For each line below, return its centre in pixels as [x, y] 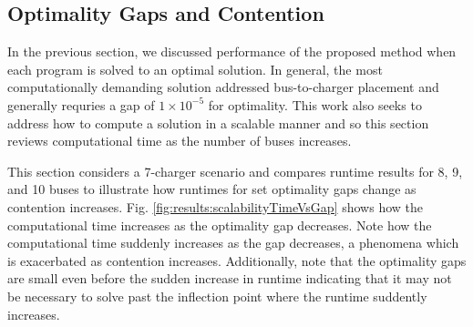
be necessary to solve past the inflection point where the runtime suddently [217, 296]
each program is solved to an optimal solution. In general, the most [195, 69]
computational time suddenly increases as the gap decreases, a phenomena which [233, 243]
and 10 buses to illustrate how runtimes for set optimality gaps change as [212, 189]
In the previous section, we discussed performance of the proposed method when [232, 51]
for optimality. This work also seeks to [315, 104]
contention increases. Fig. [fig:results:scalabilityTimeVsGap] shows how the [215, 206]
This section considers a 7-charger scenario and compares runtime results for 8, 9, [235, 171]
